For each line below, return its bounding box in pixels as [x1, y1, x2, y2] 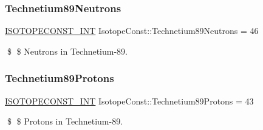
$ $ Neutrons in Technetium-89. [7, 44, 128, 57]
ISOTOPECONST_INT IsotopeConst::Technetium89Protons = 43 [5, 94, 254, 107]
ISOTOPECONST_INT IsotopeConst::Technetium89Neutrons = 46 [5, 24, 259, 37]
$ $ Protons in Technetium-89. [7, 115, 123, 128]
